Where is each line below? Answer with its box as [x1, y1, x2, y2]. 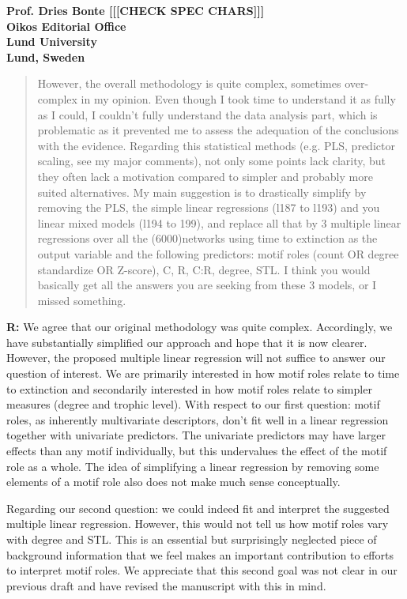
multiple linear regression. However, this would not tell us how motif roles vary [6, 515, 389, 532]
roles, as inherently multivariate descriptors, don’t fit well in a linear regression [6, 411, 389, 428]
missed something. [37, 292, 126, 308]
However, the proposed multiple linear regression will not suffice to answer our [6, 349, 386, 366]
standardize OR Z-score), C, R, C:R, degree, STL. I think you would [37, 261, 371, 277]
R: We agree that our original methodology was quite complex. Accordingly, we [6, 318, 393, 335]
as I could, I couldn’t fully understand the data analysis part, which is [37, 106, 378, 122]
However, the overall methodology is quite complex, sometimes [37, 75, 341, 92]
